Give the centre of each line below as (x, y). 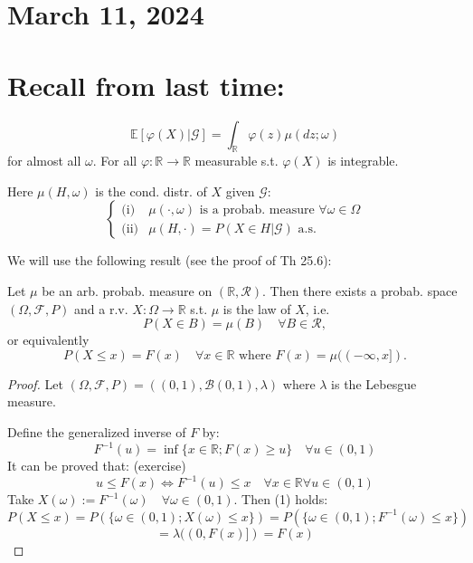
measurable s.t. (236, 161)
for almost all (44, 161)
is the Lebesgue (374, 383)
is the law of (257, 308)
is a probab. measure (257, 210)
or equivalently (48, 340)
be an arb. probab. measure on (127, 291)
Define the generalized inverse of (97, 432)
